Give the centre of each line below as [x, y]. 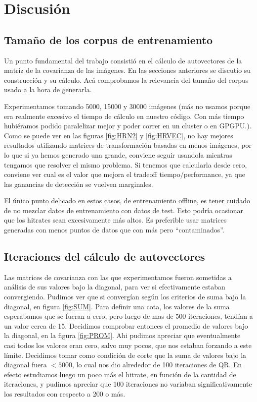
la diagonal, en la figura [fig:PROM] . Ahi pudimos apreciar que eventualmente [122, 335]
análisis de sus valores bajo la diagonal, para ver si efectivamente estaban [115, 287]
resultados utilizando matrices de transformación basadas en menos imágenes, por [128, 145]
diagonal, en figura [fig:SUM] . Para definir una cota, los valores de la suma [117, 306]
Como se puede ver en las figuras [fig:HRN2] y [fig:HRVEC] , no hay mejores [119, 135]
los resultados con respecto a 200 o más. [65, 394]
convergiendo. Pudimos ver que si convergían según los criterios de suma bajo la [125, 297]
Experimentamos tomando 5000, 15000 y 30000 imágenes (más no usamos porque [127, 106]
